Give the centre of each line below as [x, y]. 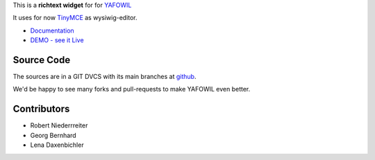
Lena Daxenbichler [57, 145]
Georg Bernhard [53, 135]
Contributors [41, 109]
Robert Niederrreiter [59, 125]
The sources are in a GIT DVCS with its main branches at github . [105, 77]
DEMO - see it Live [57, 40]
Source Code [42, 60]
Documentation [52, 30]
